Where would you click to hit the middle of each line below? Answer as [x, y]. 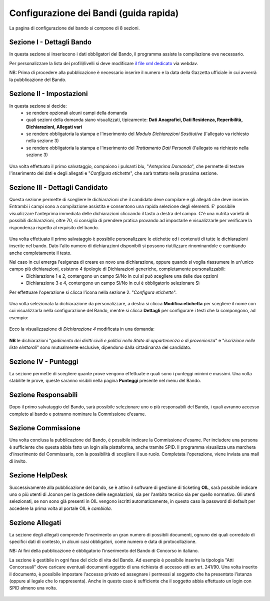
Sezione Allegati [35, 523]
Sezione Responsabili [43, 395]
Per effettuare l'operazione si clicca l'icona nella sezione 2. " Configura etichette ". [93, 292]
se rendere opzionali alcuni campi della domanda [77, 113]
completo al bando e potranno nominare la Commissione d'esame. [77, 414]
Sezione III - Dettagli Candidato [58, 187]
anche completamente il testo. [40, 253]
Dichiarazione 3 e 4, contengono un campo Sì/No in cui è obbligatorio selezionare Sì [113, 283]
